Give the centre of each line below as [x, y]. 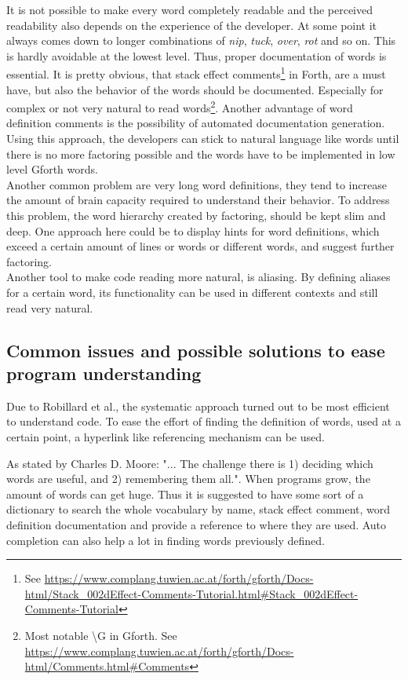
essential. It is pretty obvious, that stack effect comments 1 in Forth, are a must [196, 73]
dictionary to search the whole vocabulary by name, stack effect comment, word [199, 509]
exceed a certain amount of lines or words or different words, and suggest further [200, 246]
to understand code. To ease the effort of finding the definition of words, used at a [204, 421]
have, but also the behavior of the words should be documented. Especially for [195, 89]
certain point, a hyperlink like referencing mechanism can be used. [166, 436]
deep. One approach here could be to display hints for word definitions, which [193, 230]
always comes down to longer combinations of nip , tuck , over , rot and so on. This [201, 40]
